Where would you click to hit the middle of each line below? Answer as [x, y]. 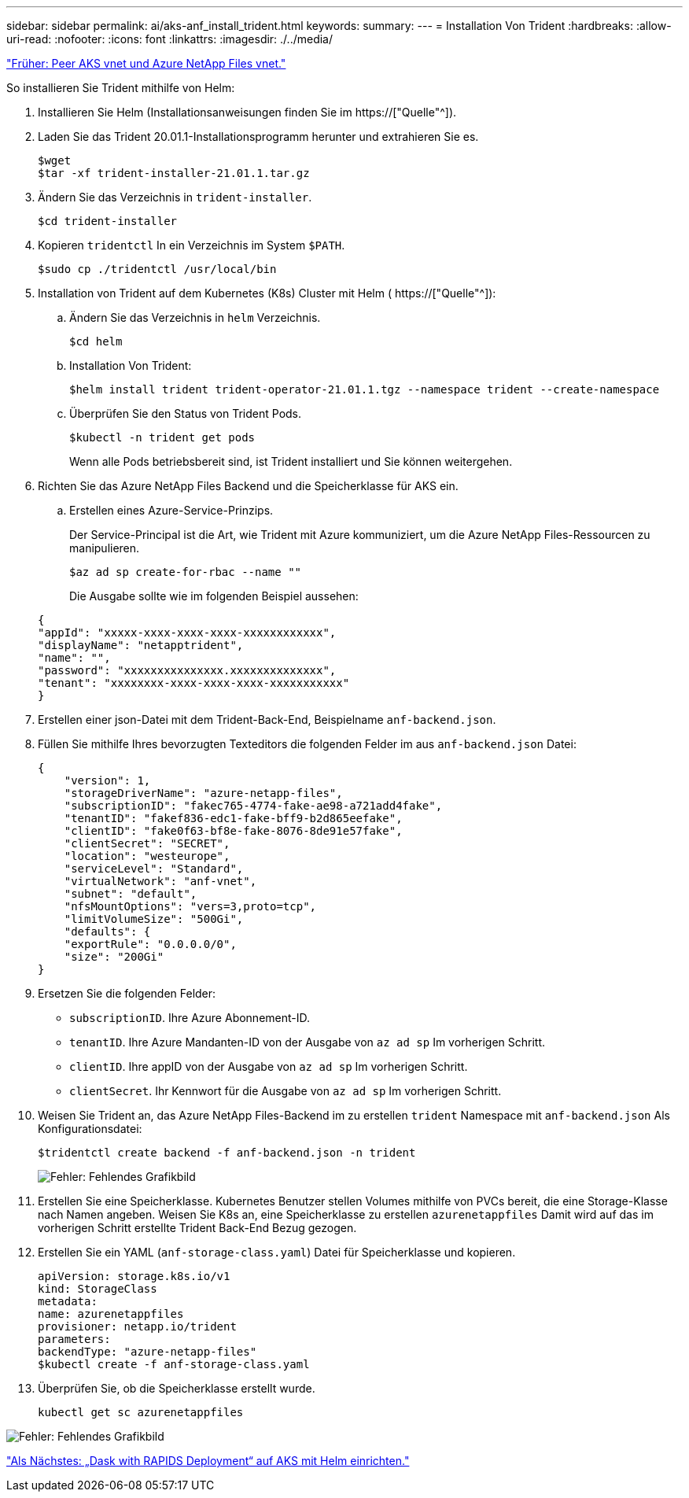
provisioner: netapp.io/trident [137, 1326]
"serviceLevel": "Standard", [154, 869]
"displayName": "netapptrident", [141, 645]
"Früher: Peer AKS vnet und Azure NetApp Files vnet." [146, 63]
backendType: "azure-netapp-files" [147, 1352]
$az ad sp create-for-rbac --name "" [186, 572]
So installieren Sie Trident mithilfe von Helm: [121, 88]
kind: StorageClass [98, 1289]
